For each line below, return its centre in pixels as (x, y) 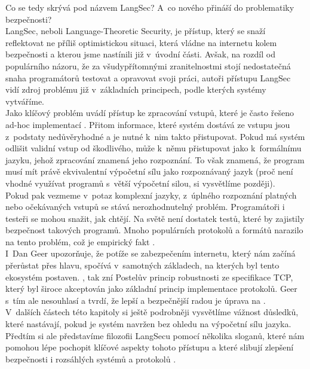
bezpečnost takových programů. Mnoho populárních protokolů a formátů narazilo (154, 230)
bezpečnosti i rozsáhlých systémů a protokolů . (91, 359)
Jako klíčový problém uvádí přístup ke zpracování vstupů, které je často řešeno (150, 113)
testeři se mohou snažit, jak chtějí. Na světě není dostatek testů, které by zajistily (155, 218)
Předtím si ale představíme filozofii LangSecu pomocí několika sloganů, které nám (155, 335)
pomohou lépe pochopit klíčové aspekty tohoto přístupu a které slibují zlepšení (150, 347)
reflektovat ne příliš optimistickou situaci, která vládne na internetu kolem (141, 42)
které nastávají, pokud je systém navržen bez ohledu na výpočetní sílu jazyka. (148, 324)
